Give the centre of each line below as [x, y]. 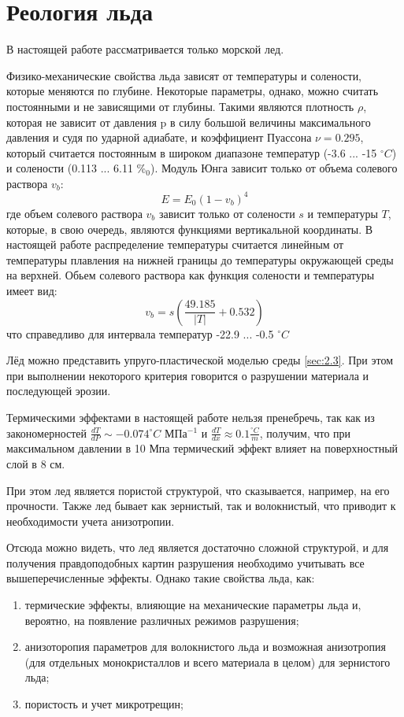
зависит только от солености [227, 213]
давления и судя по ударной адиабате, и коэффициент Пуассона [159, 137]
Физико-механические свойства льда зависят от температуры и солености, [184, 75]
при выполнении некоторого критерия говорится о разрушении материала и [188, 375]
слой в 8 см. [36, 463]
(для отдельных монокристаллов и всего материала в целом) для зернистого [208, 662]
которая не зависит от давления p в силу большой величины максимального [189, 122]
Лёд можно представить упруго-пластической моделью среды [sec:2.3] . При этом [200, 360]
